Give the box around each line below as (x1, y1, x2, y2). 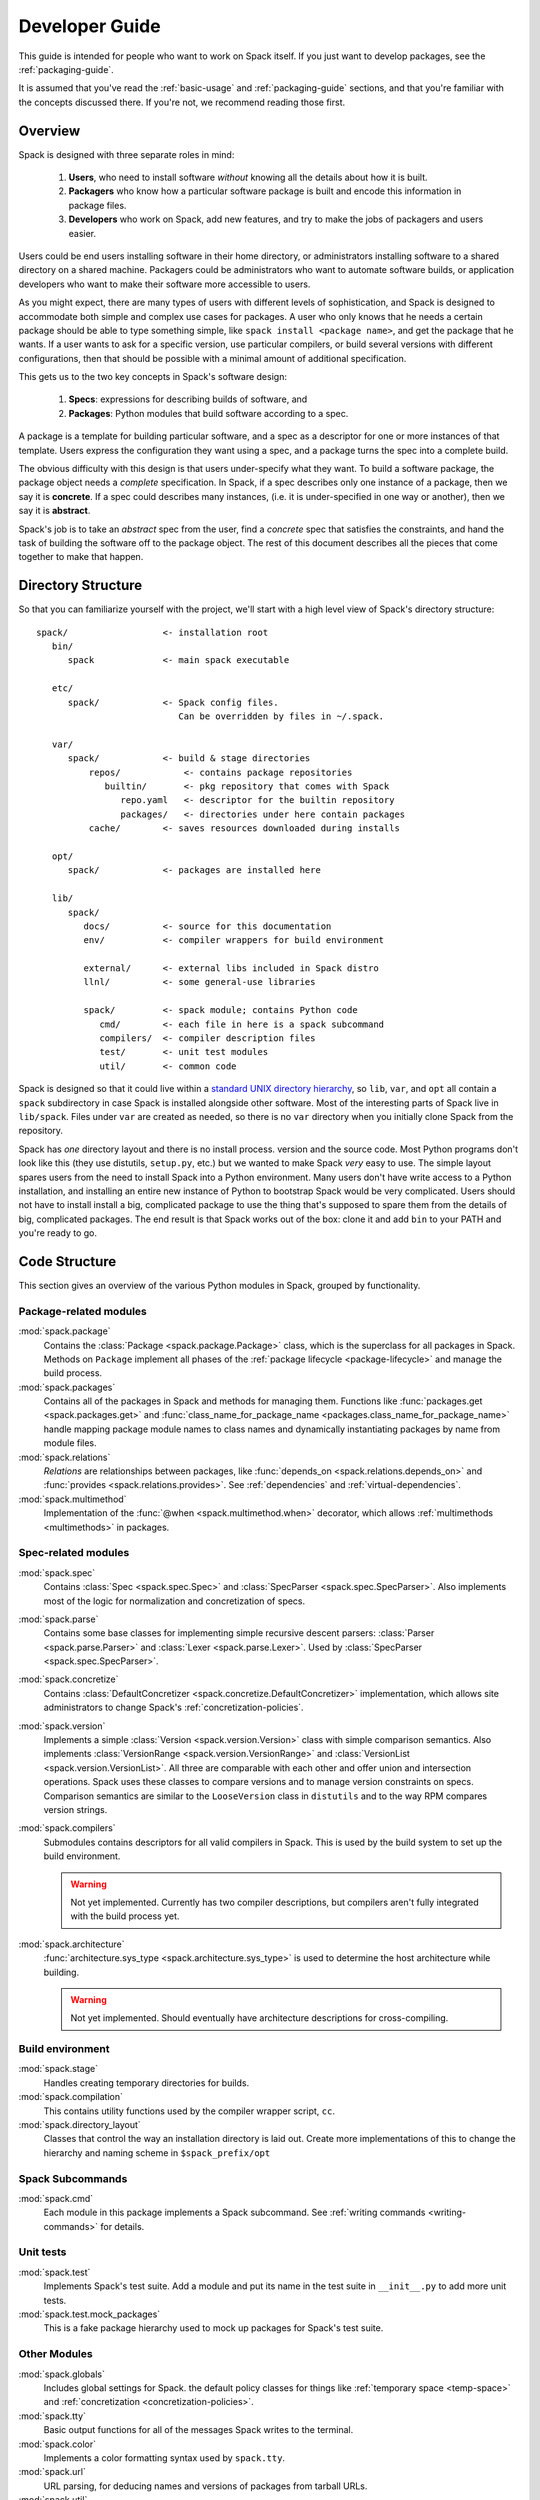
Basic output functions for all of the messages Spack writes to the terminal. (43, 2424, 354, 2436)
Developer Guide (18, 15, 161, 37)
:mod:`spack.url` (18, 2466, 87, 2478)
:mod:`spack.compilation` (18, 2091, 124, 2103)
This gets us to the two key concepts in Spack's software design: (18, 371, 287, 383)
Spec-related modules (18, 1546, 130, 1560)
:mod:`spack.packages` (18, 1381, 116, 1393)
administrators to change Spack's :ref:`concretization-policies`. (43, 1701, 304, 1714)
